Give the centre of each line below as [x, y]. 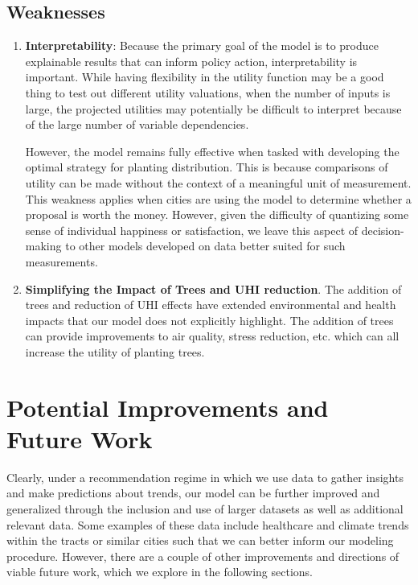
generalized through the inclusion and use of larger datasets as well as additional [205, 508]
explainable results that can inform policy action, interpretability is [191, 61]
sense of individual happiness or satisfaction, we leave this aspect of [192, 230]
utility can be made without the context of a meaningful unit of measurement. [218, 182]
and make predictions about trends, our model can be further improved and [193, 493]
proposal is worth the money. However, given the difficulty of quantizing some [217, 214]
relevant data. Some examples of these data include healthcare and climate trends [208, 524]
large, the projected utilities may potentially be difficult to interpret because [213, 108]
